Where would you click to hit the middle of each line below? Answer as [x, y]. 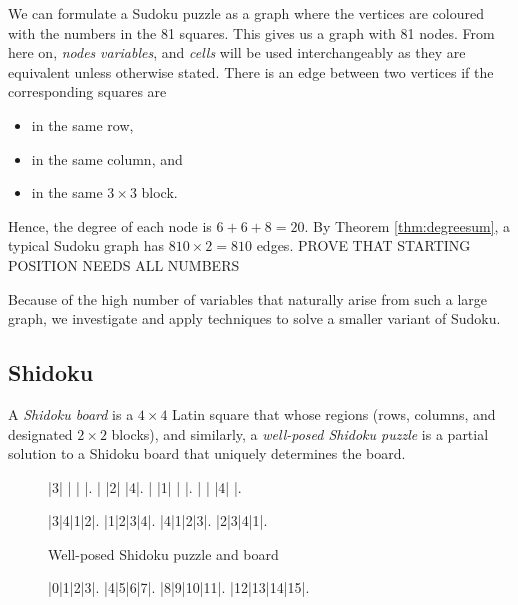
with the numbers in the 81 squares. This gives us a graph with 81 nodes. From [251, 32]
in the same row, [82, 124]
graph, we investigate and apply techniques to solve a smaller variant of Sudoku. [254, 318]
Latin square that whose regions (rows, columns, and [334, 413]
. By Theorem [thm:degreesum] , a [407, 225]
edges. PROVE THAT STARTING [363, 245]
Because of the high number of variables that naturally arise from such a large [248, 298]
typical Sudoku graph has [86, 245]
